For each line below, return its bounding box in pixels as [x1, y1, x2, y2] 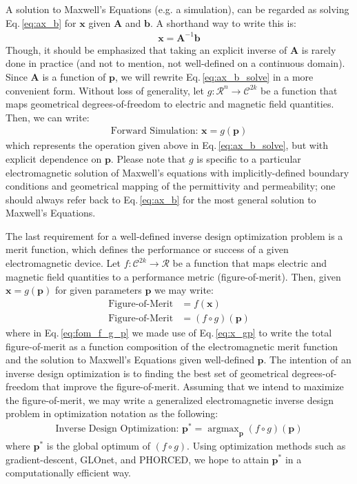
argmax [207, 424, 239, 434]
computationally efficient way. [6, 465, 131, 480]
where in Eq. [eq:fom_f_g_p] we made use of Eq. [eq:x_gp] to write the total [6, 325, 332, 339]
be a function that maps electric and [172, 256, 327, 270]
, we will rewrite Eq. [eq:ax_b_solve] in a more [114, 69, 314, 83]
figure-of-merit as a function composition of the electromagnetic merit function [6, 339, 338, 353]
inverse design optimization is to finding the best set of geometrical [6, 365, 289, 380]
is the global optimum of [46, 438, 150, 452]
